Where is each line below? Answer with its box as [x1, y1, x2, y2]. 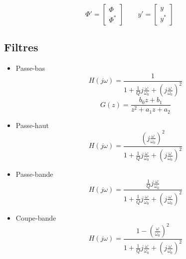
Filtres [4, 39, 38, 55]
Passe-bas [15, 63, 45, 73]
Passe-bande [15, 169, 53, 179]
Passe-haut [15, 120, 49, 130]
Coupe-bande [15, 212, 56, 223]
